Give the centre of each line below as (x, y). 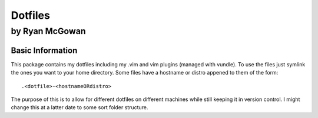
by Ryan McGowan (48, 31)
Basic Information (44, 50)
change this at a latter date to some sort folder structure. (79, 107)
